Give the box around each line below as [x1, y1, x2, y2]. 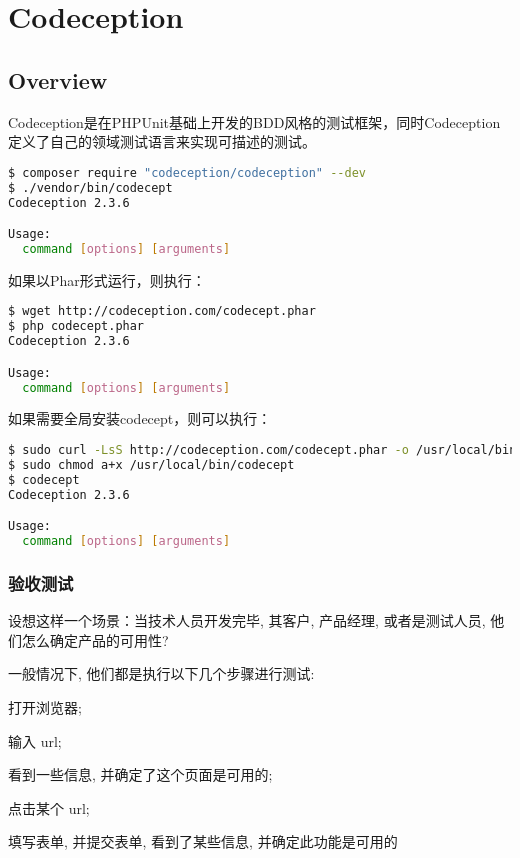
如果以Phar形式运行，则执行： [8, 269, 206, 290]
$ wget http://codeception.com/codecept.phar [8, 304, 316, 319]
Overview [8, 64, 108, 95]
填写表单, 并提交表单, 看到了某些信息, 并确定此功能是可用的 [8, 831, 398, 852]
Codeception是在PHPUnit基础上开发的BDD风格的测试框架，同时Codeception [8, 111, 501, 132]
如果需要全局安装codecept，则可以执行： [8, 408, 272, 429]
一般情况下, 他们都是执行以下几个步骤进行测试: [8, 663, 315, 684]
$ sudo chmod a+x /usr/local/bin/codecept [8, 457, 295, 472]
